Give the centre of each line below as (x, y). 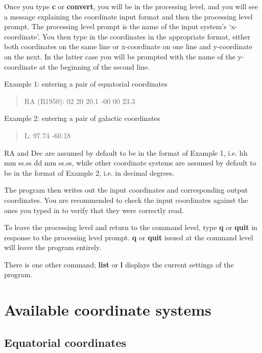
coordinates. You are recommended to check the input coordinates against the (126, 200)
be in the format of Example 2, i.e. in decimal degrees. (89, 172)
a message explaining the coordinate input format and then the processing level (128, 16)
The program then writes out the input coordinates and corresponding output (126, 190)
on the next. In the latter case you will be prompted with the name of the (120, 56)
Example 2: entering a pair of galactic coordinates (82, 118)
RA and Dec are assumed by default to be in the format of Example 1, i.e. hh (126, 152)
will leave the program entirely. (53, 247)
